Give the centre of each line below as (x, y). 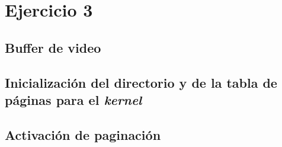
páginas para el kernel (73, 99)
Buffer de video (53, 47)
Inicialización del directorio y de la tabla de (141, 82)
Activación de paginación (83, 134)
